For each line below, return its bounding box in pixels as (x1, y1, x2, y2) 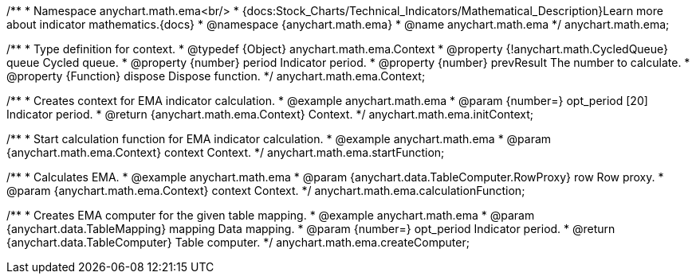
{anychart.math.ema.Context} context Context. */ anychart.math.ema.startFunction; (6, 146, 445, 159)
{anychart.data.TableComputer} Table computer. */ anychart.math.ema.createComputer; (6, 235, 470, 249)
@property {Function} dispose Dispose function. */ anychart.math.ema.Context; (6, 69, 426, 83)
